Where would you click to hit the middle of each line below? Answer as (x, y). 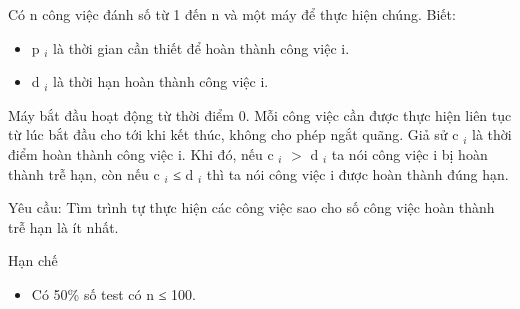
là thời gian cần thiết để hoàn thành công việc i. (201, 47)
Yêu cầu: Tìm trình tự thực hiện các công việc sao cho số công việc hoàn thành (251, 207)
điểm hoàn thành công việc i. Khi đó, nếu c (141, 153)
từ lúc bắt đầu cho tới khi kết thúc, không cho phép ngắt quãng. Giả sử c (233, 134)
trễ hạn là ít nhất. (63, 226)
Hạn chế (33, 260)
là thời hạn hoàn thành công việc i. (161, 81)
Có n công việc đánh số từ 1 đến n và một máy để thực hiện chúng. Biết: (232, 14)
